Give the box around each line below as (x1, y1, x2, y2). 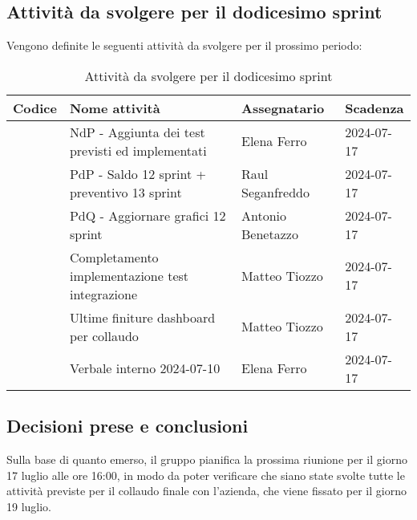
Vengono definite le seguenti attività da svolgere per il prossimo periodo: (6, 37, 362, 54)
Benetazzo (241, 224, 298, 243)
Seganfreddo (241, 182, 310, 201)
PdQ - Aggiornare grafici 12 (69, 205, 226, 225)
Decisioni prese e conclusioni (6, 413, 249, 438)
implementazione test (69, 266, 189, 285)
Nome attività (69, 98, 160, 117)
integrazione (69, 284, 138, 303)
